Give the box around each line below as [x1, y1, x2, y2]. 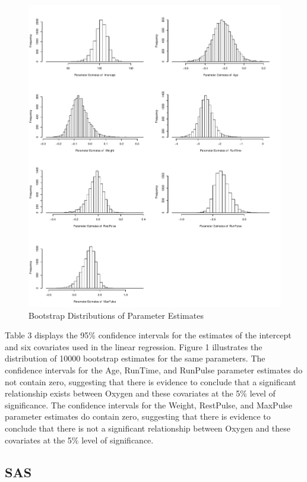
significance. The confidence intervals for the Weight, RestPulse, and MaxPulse [5, 398, 293, 411]
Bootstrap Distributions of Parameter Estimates [29, 309, 204, 321]
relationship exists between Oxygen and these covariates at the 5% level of [5, 387, 276, 399]
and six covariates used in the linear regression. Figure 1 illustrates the [5, 340, 262, 353]
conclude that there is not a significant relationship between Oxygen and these [5, 421, 291, 434]
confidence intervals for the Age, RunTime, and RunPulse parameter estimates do [5, 363, 303, 376]
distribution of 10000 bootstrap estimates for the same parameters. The [5, 352, 265, 364]
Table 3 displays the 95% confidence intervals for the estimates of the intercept [5, 329, 292, 341]
